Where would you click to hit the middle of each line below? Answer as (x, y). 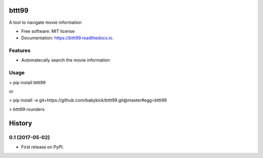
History (21, 123)
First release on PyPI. (43, 147)
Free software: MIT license (48, 31)
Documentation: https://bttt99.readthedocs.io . (67, 38)
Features (20, 51)
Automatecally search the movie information (66, 60)
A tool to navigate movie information (45, 22)
